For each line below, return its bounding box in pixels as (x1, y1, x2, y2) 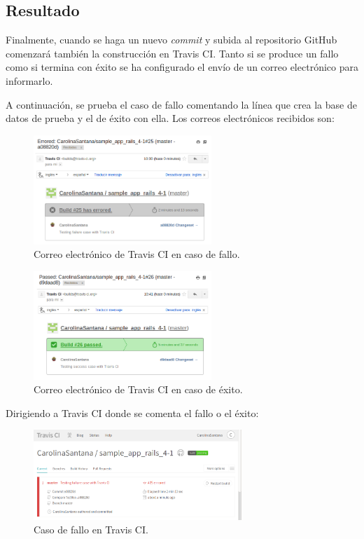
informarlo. (6, 73, 53, 88)
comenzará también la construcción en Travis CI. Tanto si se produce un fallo (6, 46, 339, 60)
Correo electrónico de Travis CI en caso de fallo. (34, 247, 240, 261)
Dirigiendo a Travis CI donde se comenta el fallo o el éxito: (6, 405, 259, 420)
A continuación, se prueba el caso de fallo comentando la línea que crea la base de (6, 97, 357, 111)
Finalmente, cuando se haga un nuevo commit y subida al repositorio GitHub (6, 32, 337, 47)
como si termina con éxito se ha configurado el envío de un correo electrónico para (6, 60, 358, 74)
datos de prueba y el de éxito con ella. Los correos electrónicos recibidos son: (6, 111, 335, 125)
